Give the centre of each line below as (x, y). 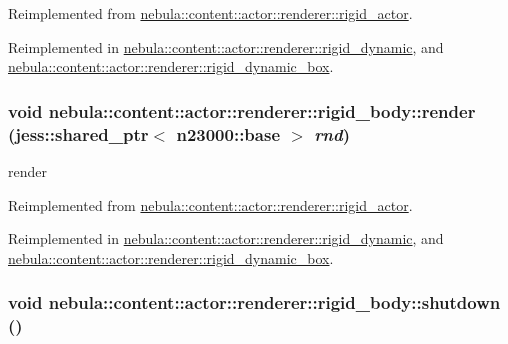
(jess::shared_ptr (78, 133)
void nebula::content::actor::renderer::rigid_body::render (242, 110)
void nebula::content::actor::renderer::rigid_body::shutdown (254, 302)
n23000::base (228, 133)
